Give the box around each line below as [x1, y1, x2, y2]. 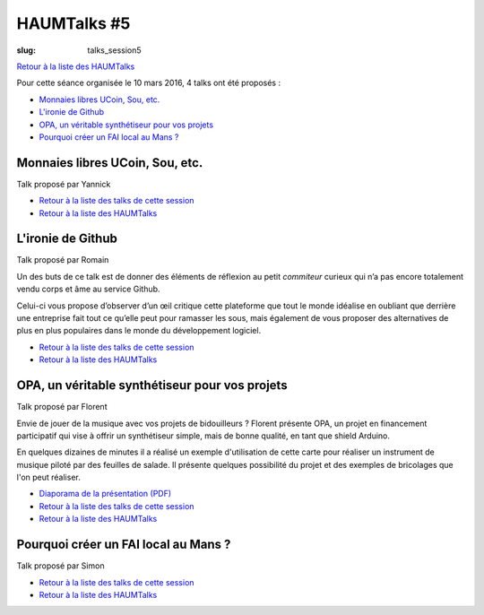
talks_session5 [87, 45, 143, 56]
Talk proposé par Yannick [16, 178, 111, 189]
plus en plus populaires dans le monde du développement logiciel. [16, 325, 262, 336]
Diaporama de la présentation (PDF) [39, 489, 172, 499]
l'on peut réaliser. [16, 472, 81, 483]
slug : [16, 45, 36, 56]
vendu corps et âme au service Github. [16, 283, 160, 295]
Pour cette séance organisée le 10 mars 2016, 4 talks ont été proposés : [16, 77, 281, 89]
